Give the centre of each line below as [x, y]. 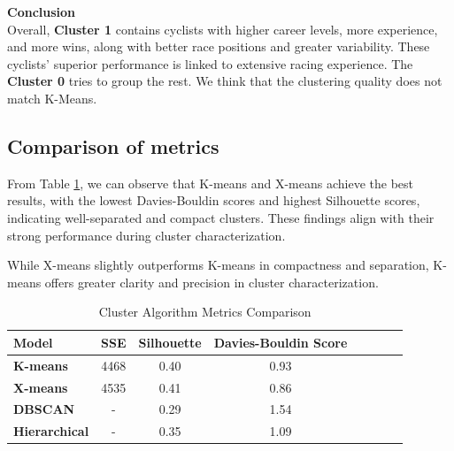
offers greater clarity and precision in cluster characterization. [212, 282]
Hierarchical [51, 431]
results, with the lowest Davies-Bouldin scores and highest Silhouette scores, [214, 200]
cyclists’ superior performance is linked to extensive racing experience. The [210, 63]
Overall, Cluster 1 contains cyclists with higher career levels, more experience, [223, 29]
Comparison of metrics [113, 145]
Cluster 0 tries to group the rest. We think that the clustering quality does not [225, 81]
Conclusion [42, 11]
